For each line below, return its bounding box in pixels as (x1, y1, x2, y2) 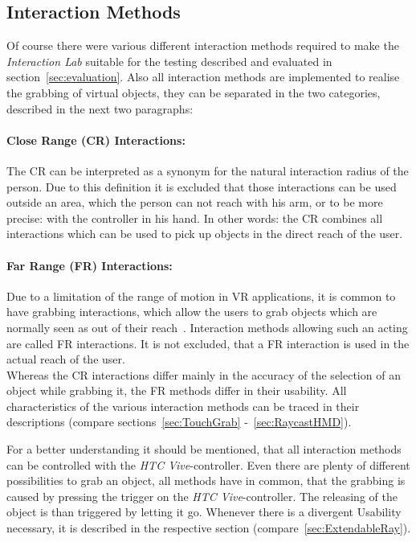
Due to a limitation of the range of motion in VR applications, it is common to (6, 287, 396, 304)
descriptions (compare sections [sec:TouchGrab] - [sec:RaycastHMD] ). (6, 413, 352, 430)
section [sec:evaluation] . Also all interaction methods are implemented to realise (6, 68, 400, 85)
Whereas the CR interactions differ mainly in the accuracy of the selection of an (6, 366, 401, 383)
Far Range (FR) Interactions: (6, 257, 173, 273)
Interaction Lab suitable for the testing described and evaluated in (6, 52, 332, 69)
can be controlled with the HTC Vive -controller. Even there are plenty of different (6, 456, 410, 473)
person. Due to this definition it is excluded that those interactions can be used (6, 178, 397, 195)
